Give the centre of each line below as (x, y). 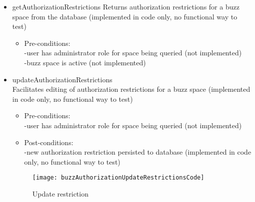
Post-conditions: (49, 142)
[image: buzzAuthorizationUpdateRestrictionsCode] (118, 178)
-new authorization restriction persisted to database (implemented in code (138, 152)
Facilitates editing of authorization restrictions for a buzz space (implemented (131, 89)
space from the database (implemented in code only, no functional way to (125, 16)
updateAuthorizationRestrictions (62, 79)
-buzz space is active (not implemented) (85, 62)
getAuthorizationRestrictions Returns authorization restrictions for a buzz (126, 6)
